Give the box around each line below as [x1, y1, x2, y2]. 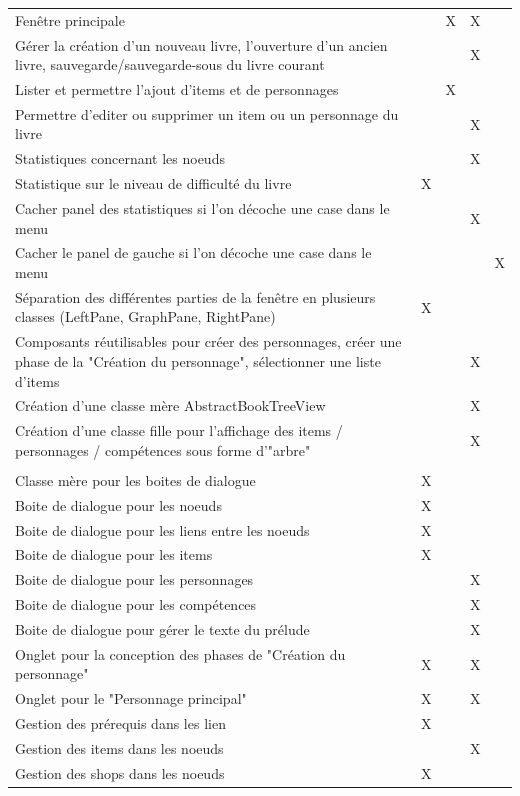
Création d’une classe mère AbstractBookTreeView [15, 395, 326, 416]
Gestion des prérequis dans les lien [15, 713, 226, 734]
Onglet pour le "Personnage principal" [15, 688, 247, 709]
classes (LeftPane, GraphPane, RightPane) [15, 306, 276, 327]
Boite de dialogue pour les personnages [15, 569, 254, 590]
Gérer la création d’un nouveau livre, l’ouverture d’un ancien [15, 34, 388, 55]
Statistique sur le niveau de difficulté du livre [15, 173, 292, 194]
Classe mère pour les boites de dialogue [15, 469, 256, 490]
